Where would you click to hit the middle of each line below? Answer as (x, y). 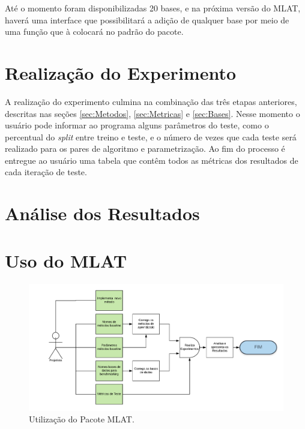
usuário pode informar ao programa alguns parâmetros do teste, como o (137, 125)
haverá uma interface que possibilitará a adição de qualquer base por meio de (147, 19)
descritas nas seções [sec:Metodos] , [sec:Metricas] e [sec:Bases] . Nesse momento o (152, 113)
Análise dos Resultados (102, 213)
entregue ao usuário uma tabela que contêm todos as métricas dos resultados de (152, 160)
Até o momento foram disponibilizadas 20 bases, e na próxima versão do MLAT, (153, 8)
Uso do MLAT (66, 260)
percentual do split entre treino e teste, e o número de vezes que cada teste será (151, 136)
